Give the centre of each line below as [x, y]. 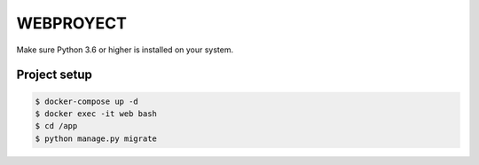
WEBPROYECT [72, 23]
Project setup [55, 75]
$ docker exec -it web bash [96, 114]
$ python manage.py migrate [96, 138]
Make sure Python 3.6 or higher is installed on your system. [125, 50]
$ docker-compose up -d [87, 101]
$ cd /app [56, 126]
